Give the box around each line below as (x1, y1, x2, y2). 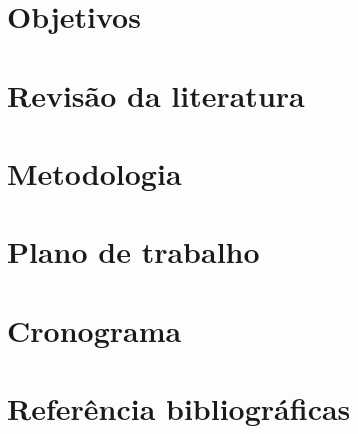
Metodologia (7, 152, 182, 193)
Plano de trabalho (7, 231, 260, 272)
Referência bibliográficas (7, 388, 351, 429)
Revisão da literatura (7, 74, 305, 115)
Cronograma (7, 309, 182, 350)
